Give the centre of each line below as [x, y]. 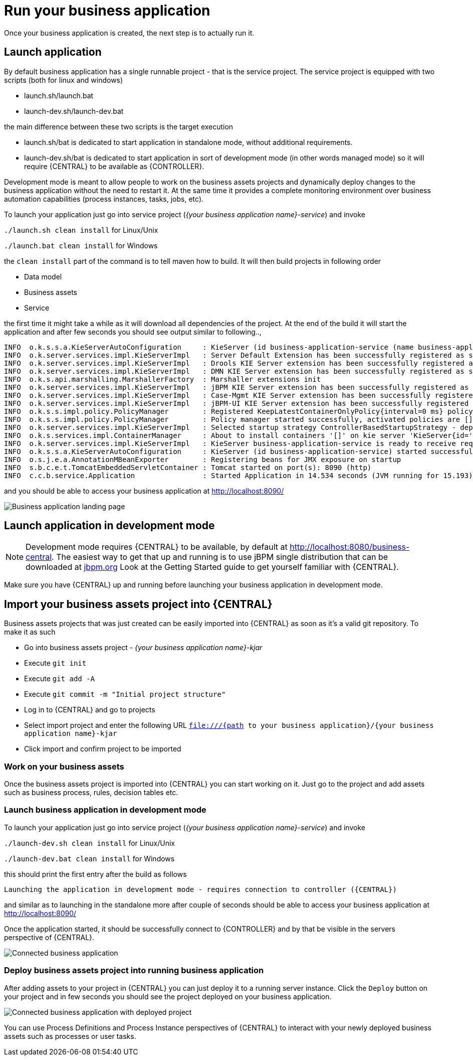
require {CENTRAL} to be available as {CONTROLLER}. [114, 166]
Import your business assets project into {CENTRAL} [138, 604]
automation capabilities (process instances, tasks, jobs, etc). [104, 199]
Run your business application [107, 11]
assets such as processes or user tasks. [70, 1036]
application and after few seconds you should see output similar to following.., [133, 332]
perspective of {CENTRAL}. [49, 937]
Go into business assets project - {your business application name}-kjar [143, 648]
